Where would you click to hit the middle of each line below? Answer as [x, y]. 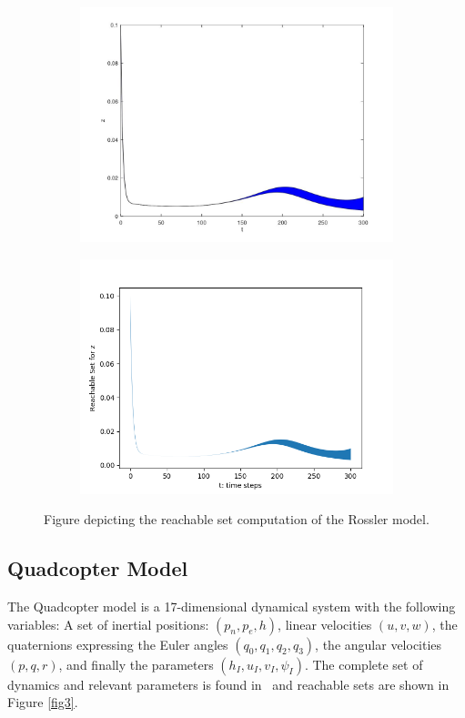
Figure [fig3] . [43, 702]
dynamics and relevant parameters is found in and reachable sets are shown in [228, 684]
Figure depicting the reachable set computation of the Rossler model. [237, 519]
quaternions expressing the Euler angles [118, 644]
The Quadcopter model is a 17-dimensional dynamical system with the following [232, 606]
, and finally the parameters [136, 664]
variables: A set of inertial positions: [108, 624]
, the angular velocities [379, 644]
